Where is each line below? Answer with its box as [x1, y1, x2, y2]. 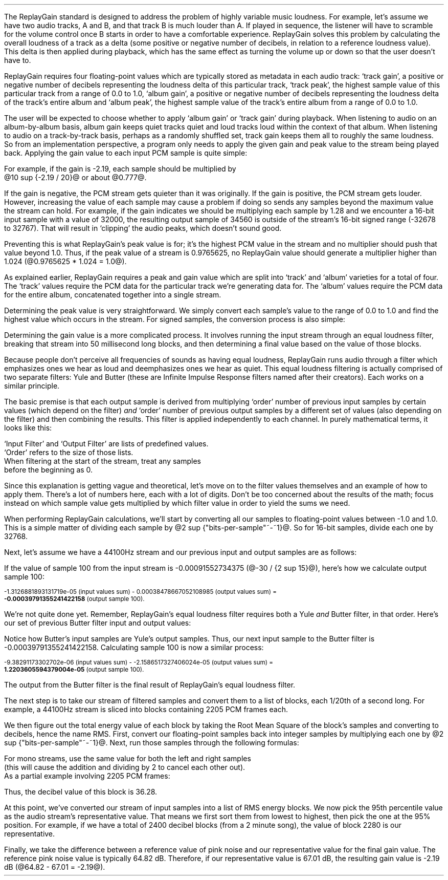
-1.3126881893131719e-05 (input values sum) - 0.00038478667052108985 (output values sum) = [4, 588, 277, 595]
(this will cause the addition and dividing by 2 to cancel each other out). [4, 763, 245, 771]
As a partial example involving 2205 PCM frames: [4, 771, 170, 780]
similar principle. [4, 381, 60, 390]
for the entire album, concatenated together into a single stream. [4, 290, 221, 299]
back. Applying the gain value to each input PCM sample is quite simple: [4, 148, 248, 157]
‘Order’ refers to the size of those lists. [4, 448, 133, 457]
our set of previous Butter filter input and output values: [4, 618, 191, 627]
